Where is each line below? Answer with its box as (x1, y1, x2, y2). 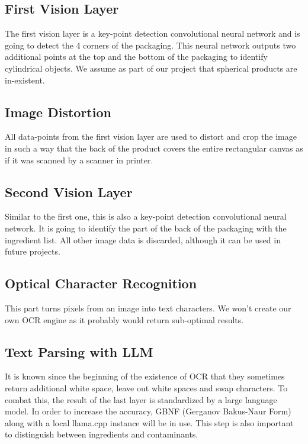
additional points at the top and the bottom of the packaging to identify (5, 50, 268, 63)
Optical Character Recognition (5, 274, 197, 292)
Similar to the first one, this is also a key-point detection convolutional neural (5, 210, 287, 223)
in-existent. (5, 73, 45, 86)
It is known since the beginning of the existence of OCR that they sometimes (5, 370, 285, 382)
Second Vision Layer (5, 182, 133, 201)
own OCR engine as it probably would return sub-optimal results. (5, 313, 244, 326)
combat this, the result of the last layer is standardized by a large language (5, 393, 277, 406)
